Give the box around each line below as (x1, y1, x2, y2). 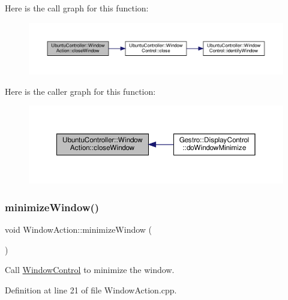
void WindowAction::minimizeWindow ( (5, 223, 152, 236)
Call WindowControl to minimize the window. (5, 263, 175, 276)
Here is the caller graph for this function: (5, 85, 156, 97)
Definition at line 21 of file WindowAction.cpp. (5, 283, 177, 296)
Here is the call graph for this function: (5, 2, 149, 14)
